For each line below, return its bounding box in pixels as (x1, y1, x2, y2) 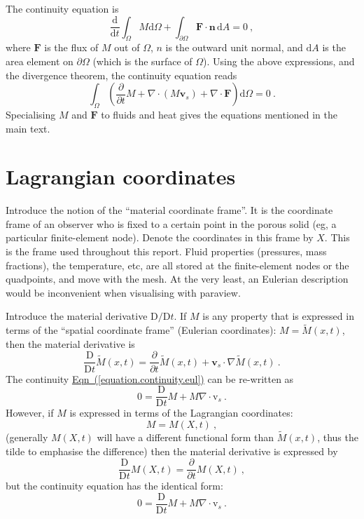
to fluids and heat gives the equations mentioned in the (101, 107, 338, 121)
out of (114, 40, 140, 55)
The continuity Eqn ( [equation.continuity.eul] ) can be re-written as (6, 371, 294, 386)
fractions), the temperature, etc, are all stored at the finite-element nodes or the (6, 257, 349, 272)
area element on (6, 53, 73, 68)
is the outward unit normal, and (165, 40, 303, 55)
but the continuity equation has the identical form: (6, 478, 223, 493)
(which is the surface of (92, 53, 192, 68)
